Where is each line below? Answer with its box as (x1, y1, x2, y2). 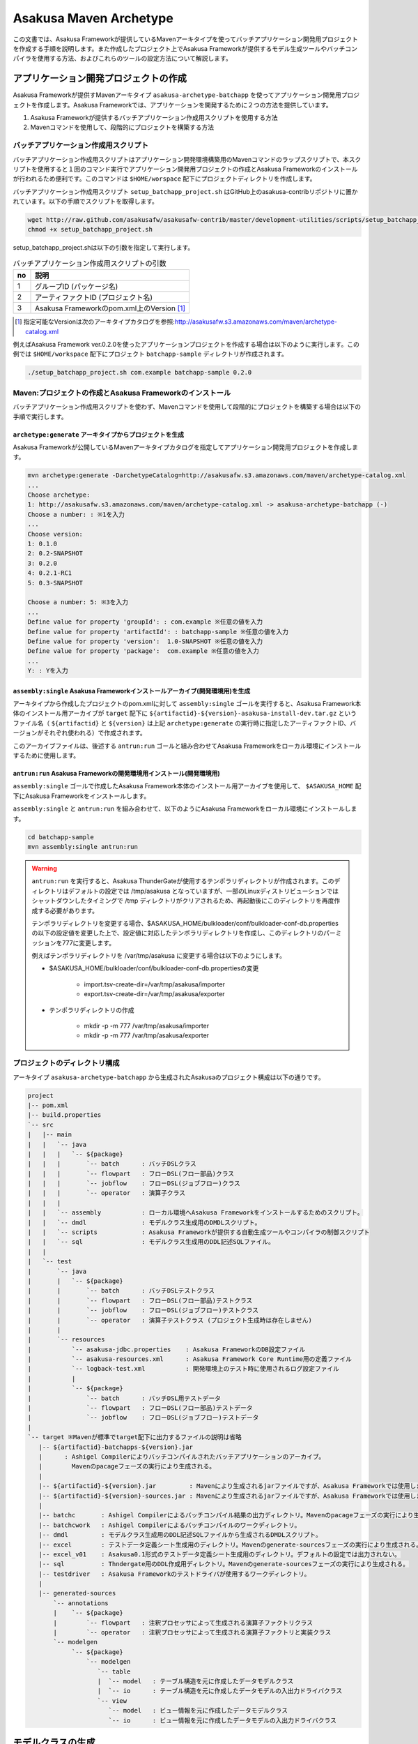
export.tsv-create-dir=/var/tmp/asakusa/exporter (84, 990, 226, 998)
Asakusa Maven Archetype (13, 10, 173, 26)
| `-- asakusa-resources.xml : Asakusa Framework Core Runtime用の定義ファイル (27, 1355, 352, 1363)
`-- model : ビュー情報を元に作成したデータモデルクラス (108, 1706, 288, 1715)
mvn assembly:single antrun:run (27, 843, 139, 850)
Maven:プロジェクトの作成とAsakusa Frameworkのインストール (13, 388, 231, 398)
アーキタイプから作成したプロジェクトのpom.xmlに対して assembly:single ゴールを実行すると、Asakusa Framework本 (13, 700, 362, 708)
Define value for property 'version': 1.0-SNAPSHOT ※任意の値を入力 (27, 637, 263, 645)
